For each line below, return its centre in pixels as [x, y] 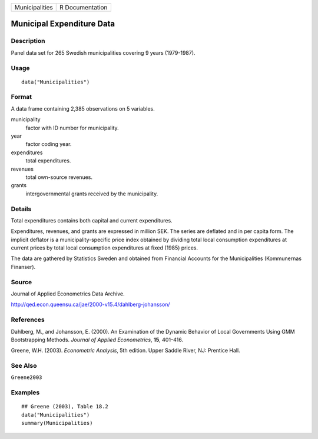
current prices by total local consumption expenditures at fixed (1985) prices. [105, 248]
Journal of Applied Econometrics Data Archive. [68, 294]
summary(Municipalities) [57, 423]
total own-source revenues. [59, 177]
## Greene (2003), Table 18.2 [65, 407]
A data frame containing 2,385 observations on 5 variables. [83, 108]
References [28, 320]
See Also [24, 366]
